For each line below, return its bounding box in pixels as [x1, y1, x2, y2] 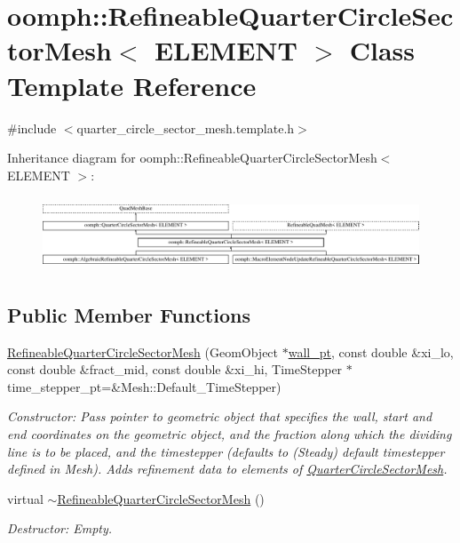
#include [7, 118, 57, 137]
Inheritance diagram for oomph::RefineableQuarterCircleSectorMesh [7, 148, 377, 167]
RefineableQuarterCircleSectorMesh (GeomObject [7, 342, 279, 361]
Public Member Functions [7, 300, 250, 328]
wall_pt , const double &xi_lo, [288, 342, 454, 361]
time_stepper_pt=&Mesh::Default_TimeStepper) [7, 377, 282, 395]
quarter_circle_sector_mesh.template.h [76, 118, 295, 137]
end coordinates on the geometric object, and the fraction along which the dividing [7, 424, 452, 443]
